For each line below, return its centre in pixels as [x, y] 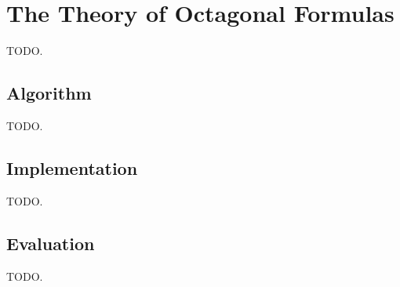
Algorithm [49, 93]
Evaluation [51, 243]
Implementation [72, 167]
